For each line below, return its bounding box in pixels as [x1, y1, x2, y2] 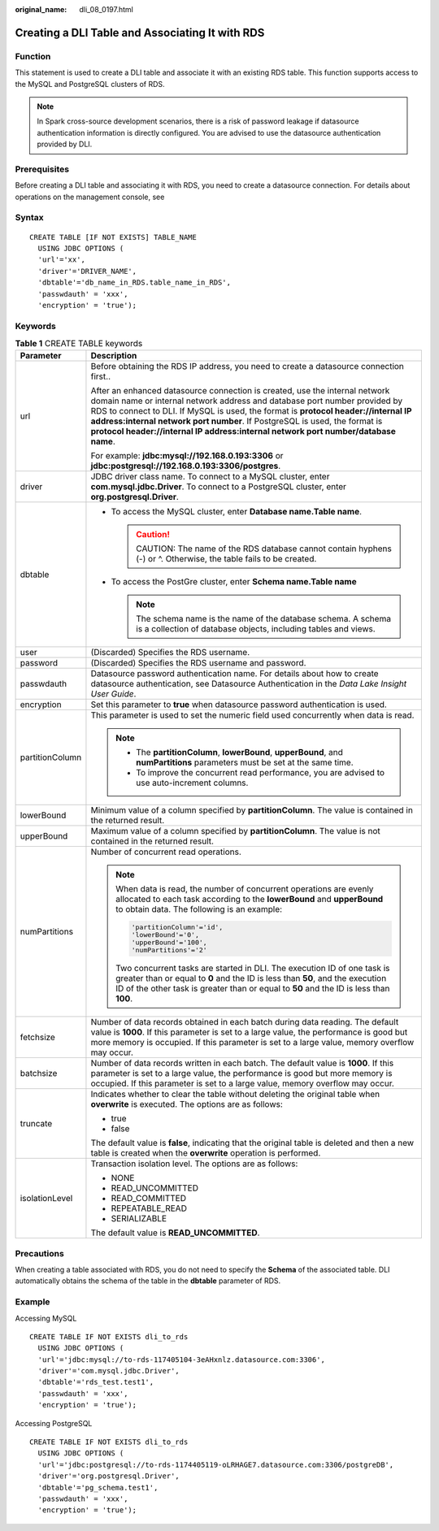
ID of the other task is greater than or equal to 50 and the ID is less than [115, 983, 390, 995]
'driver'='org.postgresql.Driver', [37, 1472, 180, 1481]
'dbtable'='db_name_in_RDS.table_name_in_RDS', [37, 278, 232, 288]
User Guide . [90, 688, 137, 700]
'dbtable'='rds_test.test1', [37, 1377, 154, 1387]
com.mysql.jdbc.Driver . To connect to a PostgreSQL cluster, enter [90, 481, 347, 492]
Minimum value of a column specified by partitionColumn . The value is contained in [90, 805, 414, 816]
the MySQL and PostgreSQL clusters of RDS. [15, 79, 166, 89]
